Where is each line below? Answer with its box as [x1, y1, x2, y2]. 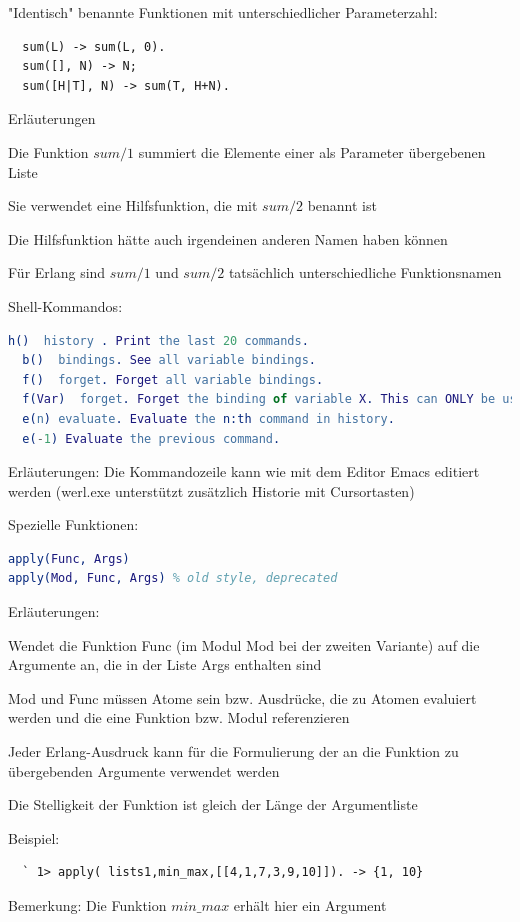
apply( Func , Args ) [8, 551, 130, 566]
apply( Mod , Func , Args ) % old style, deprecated [8, 571, 338, 586]
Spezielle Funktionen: [8, 514, 139, 535]
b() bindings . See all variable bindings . [22, 353, 316, 368]
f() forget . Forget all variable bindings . [22, 372, 324, 387]
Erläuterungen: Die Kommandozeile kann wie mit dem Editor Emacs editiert [8, 461, 480, 482]
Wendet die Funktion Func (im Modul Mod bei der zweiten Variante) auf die [8, 634, 480, 655]
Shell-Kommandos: [8, 295, 123, 316]
